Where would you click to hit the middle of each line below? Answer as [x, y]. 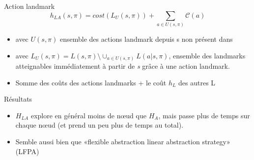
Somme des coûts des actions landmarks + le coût [91, 82]
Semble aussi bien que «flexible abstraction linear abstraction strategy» [123, 141]
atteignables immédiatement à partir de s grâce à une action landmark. [123, 66]
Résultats [18, 99]
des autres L [197, 82]
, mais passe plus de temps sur [204, 115]
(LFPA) [27, 151]
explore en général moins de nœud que [88, 115]
